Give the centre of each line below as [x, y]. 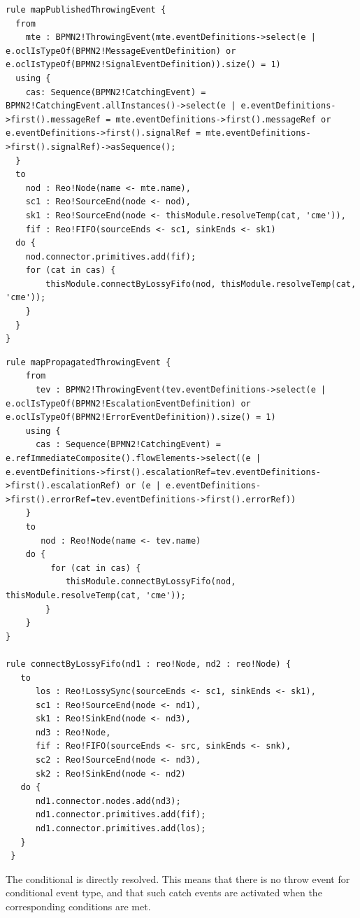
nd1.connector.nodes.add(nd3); [108, 801]
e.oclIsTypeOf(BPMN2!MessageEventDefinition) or [121, 51]
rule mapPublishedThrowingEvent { [86, 10]
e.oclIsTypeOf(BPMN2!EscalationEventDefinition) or [128, 403]
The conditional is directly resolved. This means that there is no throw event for [178, 878]
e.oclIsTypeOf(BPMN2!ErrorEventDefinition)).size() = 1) [141, 417]
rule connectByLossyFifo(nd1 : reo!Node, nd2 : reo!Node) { [149, 664]
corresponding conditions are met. [78, 906]
